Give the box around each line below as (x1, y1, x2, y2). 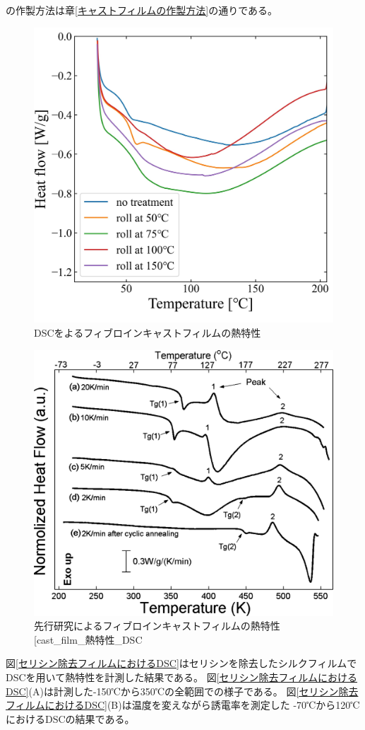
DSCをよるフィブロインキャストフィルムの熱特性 (34, 325, 261, 340)
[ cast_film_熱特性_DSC (34, 632, 143, 647)
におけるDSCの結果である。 (6, 711, 135, 726)
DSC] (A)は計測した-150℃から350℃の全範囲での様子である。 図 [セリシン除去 (6, 683, 359, 698)
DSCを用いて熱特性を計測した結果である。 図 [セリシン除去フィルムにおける (6, 669, 358, 684)
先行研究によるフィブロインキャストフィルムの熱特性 (34, 618, 280, 633)
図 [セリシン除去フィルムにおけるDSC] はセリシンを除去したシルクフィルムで (6, 656, 357, 671)
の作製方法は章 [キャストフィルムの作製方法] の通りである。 (6, 3, 278, 17)
